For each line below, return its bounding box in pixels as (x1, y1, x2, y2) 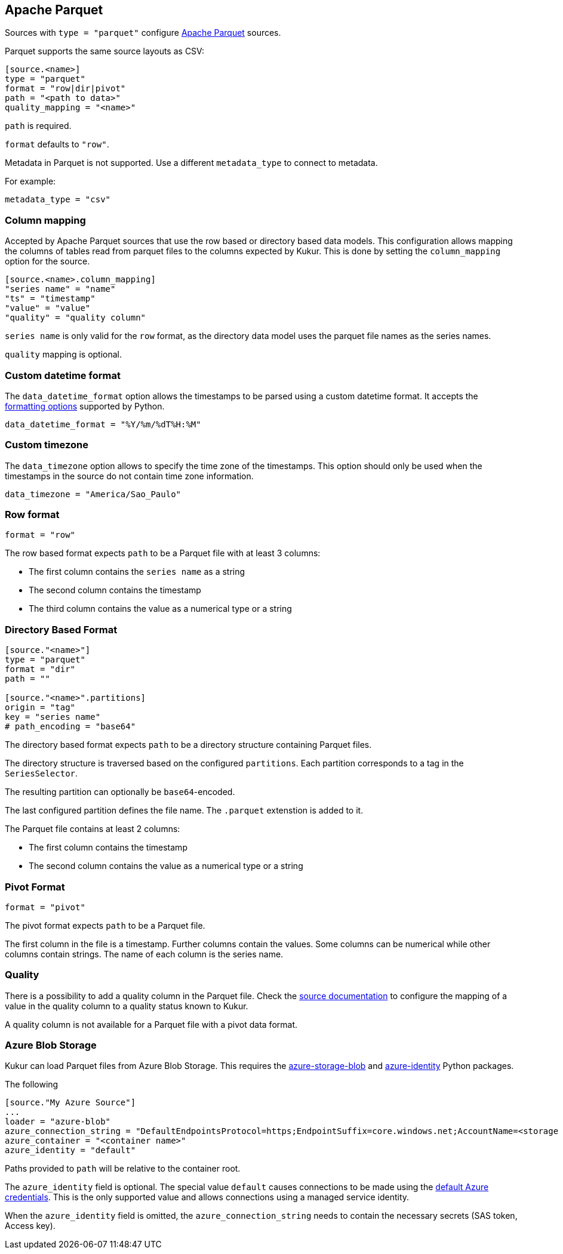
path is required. (5, 121, 72, 131)
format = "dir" (5, 664, 76, 674)
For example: (5, 176, 56, 187)
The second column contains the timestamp (29, 585, 201, 596)
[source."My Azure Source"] (5, 1098, 136, 1108)
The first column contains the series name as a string (29, 566, 245, 577)
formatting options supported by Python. (5, 400, 165, 411)
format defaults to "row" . (5, 139, 109, 150)
